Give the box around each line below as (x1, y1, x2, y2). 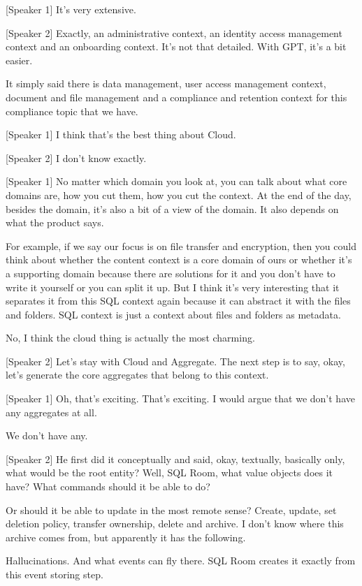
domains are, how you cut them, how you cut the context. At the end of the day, (6, 187, 352, 202)
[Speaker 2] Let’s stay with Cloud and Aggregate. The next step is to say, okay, (6, 353, 345, 368)
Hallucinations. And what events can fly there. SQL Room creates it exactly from (6, 553, 356, 568)
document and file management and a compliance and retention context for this (6, 89, 347, 104)
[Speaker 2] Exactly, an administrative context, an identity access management (6, 25, 342, 40)
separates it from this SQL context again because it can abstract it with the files (6, 293, 351, 308)
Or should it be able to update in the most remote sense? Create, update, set (6, 502, 337, 517)
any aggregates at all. (6, 404, 97, 419)
